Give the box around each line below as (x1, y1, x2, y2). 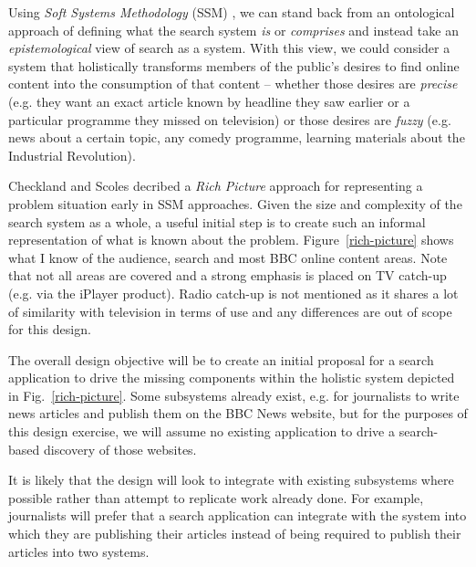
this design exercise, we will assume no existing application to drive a (8, 422, 396, 441)
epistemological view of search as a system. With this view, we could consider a (8, 38, 450, 58)
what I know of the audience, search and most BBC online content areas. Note (8, 247, 448, 267)
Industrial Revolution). (8, 145, 136, 164)
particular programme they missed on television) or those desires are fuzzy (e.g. (8, 110, 451, 129)
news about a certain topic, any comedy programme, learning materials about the (8, 128, 465, 147)
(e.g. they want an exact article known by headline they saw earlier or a (8, 91, 410, 110)
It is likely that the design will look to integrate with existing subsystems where (8, 470, 454, 489)
